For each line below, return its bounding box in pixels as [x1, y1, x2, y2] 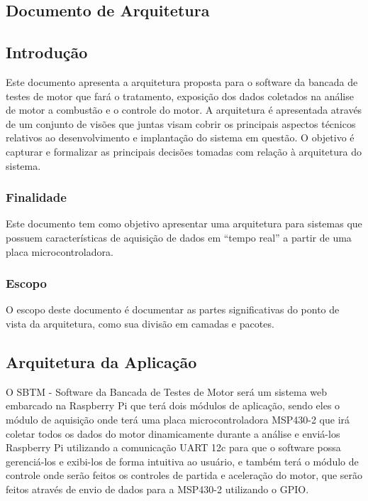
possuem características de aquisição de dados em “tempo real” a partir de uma [6, 230, 352, 244]
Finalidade [6, 188, 67, 206]
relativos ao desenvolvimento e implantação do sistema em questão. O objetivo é [6, 130, 355, 145]
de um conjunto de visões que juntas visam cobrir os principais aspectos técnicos [6, 116, 356, 131]
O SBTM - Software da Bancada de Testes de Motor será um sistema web [6, 384, 328, 399]
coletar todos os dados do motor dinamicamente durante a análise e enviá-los [6, 426, 340, 441]
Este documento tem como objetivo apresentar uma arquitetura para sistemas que [6, 216, 362, 231]
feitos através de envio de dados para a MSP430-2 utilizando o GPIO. [6, 481, 309, 496]
